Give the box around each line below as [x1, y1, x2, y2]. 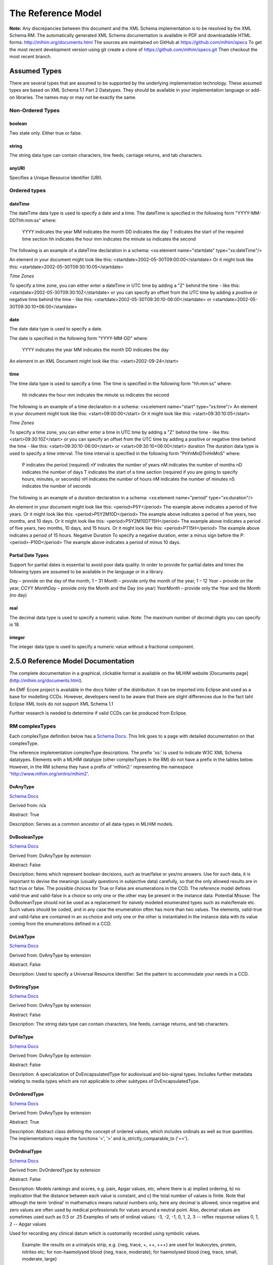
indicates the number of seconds [22, 483, 91, 489]
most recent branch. [9, 54, 52, 60]
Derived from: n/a [9, 803, 47, 809]
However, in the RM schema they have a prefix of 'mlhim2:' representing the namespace [9, 764, 193, 770]
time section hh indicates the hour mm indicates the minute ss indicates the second [22, 236, 196, 242]
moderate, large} [22, 1256, 57, 1262]
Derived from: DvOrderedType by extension [9, 1167, 101, 1173]
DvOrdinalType [9, 1149, 42, 1155]
